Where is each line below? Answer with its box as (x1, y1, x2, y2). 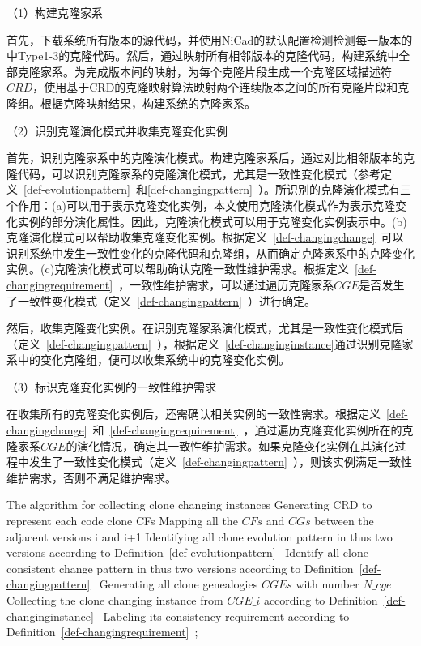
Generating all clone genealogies (99, 575, 258, 593)
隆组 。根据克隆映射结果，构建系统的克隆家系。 (6, 94, 256, 111)
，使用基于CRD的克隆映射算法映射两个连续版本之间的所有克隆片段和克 (32, 79, 410, 96)
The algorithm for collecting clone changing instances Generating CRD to (6, 496, 372, 513)
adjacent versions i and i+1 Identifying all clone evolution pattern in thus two (6, 528, 393, 545)
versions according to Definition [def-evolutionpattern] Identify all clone (6, 544, 368, 561)
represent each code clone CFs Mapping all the (6, 512, 238, 529)
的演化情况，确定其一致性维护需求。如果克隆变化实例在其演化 (66, 437, 395, 454)
